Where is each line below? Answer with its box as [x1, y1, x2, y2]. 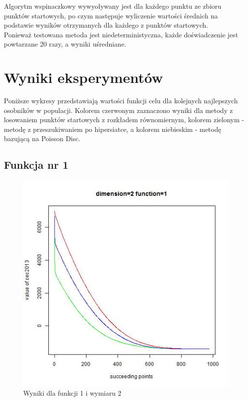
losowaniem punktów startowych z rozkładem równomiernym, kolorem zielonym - [4, 114, 244, 125]
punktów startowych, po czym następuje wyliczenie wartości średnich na [4, 10, 218, 20]
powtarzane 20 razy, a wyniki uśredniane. [4, 39, 126, 49]
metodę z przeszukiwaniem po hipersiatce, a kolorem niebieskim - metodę [4, 124, 221, 134]
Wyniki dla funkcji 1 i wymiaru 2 [23, 387, 121, 398]
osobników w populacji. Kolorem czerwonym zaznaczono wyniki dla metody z [4, 105, 233, 115]
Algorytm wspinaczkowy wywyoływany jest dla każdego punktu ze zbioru [4, 1, 221, 11]
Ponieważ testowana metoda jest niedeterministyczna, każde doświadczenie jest [4, 29, 238, 39]
